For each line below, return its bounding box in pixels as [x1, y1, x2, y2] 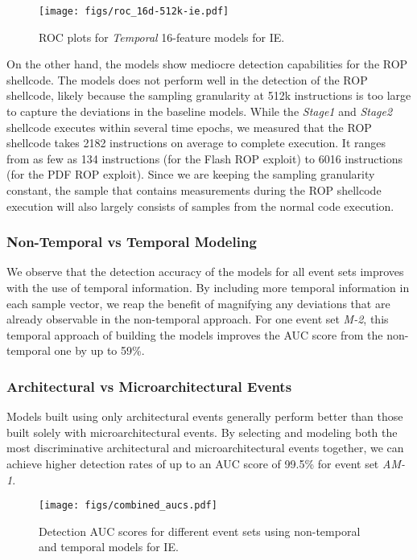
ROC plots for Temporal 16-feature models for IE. [39, 28, 285, 45]
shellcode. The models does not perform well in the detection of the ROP [6, 71, 368, 88]
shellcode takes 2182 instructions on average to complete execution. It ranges [6, 134, 386, 151]
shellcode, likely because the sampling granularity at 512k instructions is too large [6, 87, 411, 104]
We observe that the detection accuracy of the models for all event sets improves [6, 263, 404, 280]
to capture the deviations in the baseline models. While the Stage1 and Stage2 [6, 103, 393, 120]
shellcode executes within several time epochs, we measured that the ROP [6, 118, 372, 135]
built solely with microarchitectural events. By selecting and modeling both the [6, 423, 398, 440]
